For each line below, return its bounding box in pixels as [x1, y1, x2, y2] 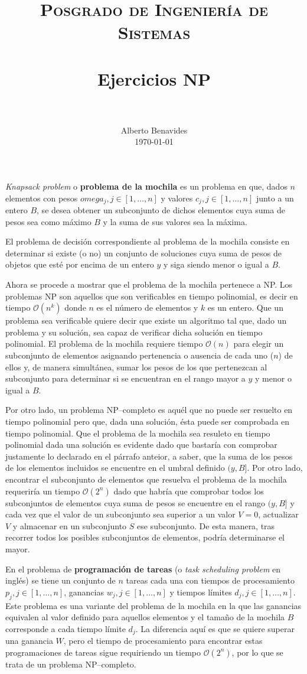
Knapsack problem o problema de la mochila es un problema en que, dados [5, 180, 288, 193]
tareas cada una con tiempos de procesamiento [126, 574, 295, 587]
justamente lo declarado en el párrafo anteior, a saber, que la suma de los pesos [5, 450, 293, 462]
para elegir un [233, 337, 284, 350]
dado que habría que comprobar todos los [113, 484, 264, 497]
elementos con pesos [5, 191, 78, 204]
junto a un [256, 191, 294, 204]
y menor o [255, 372, 292, 385]
